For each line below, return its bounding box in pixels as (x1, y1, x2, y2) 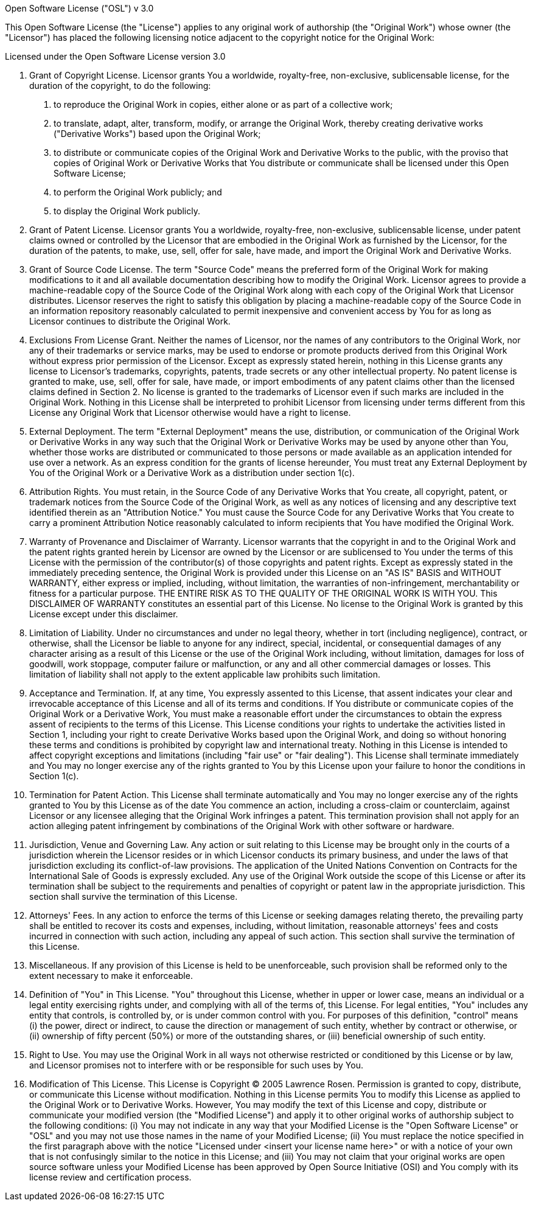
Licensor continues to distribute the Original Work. (29, 316, 231, 326)
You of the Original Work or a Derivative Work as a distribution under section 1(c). (29, 468, 355, 478)
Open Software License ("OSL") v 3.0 (5, 3, 154, 13)
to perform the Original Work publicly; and (54, 187, 222, 197)
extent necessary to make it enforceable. (29, 970, 193, 981)
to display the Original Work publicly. (54, 206, 200, 216)
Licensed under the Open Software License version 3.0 (5, 51, 226, 61)
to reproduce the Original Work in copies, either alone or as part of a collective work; (54, 99, 393, 110)
